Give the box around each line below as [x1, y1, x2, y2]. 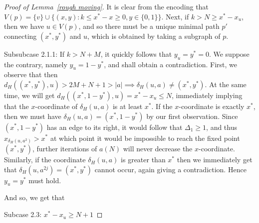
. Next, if [161, 11, 189, 21]
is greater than [121, 154, 166, 165]
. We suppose [209, 48, 250, 59]
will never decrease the [123, 143, 193, 154]
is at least [112, 101, 143, 111]
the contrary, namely [4, 59, 67, 69]
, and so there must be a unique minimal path [78, 21, 220, 31]
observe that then [4, 69, 58, 80]
